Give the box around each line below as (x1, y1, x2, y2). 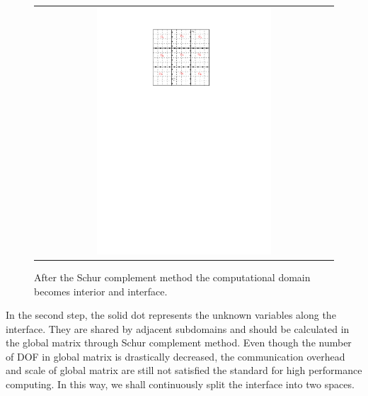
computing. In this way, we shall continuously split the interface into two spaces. (6, 377, 355, 392)
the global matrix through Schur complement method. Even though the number (6, 335, 352, 350)
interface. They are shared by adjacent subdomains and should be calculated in (6, 321, 350, 336)
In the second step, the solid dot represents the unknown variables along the (6, 307, 336, 322)
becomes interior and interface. (34, 283, 168, 298)
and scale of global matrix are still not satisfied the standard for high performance (6, 363, 362, 378)
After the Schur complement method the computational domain (34, 269, 311, 284)
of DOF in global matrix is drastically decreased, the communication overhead (6, 349, 345, 363)
